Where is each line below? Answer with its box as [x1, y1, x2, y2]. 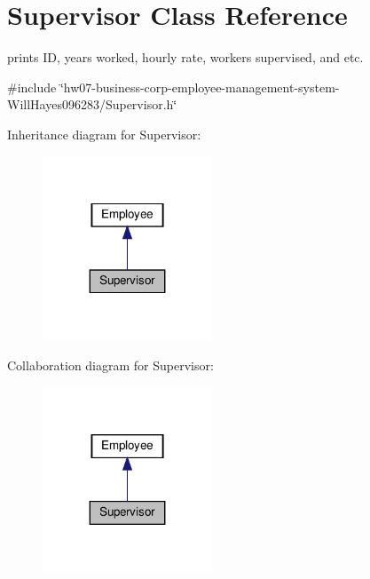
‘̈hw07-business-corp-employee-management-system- [59, 77, 340, 96]
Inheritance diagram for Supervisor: [7, 124, 201, 143]
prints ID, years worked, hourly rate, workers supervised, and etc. [7, 48, 364, 67]
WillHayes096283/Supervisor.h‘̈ [7, 95, 177, 114]
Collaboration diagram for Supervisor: [7, 356, 214, 375]
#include [7, 77, 57, 96]
